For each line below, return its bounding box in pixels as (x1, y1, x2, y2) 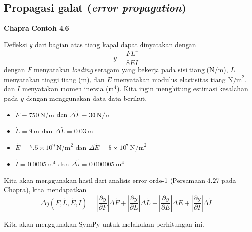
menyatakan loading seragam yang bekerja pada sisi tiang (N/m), (33, 64, 228, 74)
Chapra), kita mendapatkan (4, 184, 87, 195)
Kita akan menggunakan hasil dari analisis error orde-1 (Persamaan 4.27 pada (4, 175, 236, 185)
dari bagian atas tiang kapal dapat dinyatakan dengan (34, 39, 196, 49)
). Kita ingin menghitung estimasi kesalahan (116, 83, 248, 94)
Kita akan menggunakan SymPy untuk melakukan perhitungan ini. (4, 218, 204, 229)
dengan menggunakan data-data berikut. (26, 93, 147, 103)
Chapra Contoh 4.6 (4, 23, 69, 33)
